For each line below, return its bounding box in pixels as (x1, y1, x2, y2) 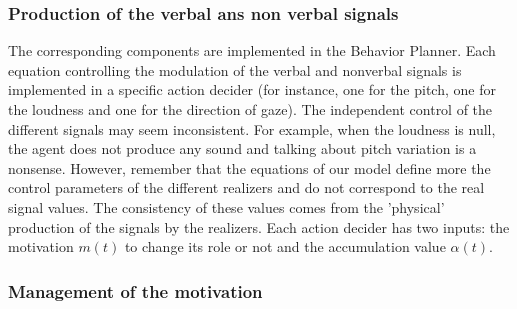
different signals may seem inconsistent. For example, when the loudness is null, (8, 118, 496, 139)
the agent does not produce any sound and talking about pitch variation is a (8, 138, 477, 159)
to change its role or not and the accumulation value (124, 236, 446, 257)
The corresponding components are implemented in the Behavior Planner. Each (8, 40, 496, 61)
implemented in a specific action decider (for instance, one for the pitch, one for (8, 79, 496, 100)
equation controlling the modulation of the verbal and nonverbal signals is (8, 59, 462, 80)
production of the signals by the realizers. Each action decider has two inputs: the (8, 216, 510, 237)
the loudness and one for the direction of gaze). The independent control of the (8, 99, 493, 119)
